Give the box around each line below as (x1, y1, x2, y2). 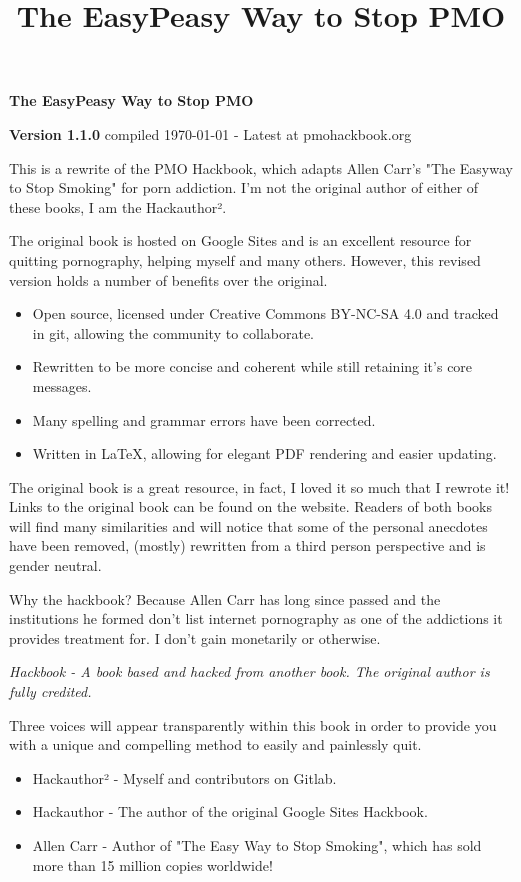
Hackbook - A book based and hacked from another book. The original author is (9, 661, 490, 682)
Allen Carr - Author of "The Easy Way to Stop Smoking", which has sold (32, 835, 482, 855)
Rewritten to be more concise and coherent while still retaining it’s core (32, 356, 473, 377)
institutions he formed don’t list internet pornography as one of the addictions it (9, 608, 503, 629)
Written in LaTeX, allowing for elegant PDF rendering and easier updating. (32, 443, 497, 464)
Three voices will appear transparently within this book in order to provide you (9, 714, 497, 735)
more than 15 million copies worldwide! (32, 854, 273, 875)
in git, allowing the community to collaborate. (32, 322, 315, 343)
